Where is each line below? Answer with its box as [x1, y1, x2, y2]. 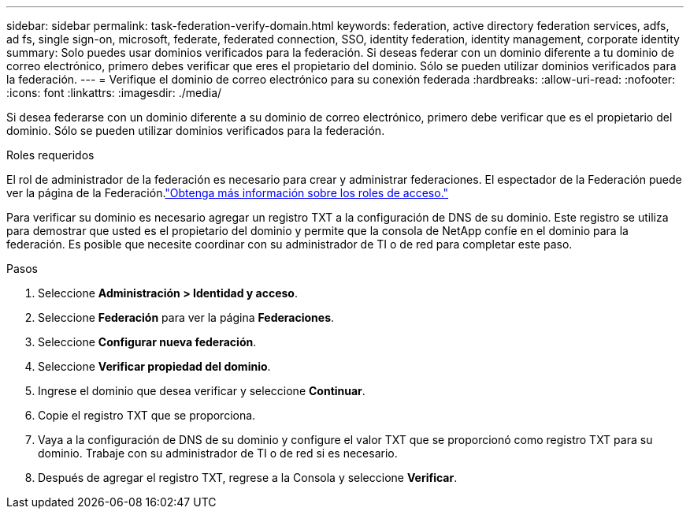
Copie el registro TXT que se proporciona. [38, 409, 256, 422]
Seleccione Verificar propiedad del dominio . [38, 360, 271, 373]
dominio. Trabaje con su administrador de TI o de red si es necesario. [38, 446, 398, 460]
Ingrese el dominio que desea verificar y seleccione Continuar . [38, 384, 365, 397]
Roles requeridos [6, 148, 95, 162]
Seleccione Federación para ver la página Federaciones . [38, 311, 335, 324]
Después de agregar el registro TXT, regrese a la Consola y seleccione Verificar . [38, 471, 458, 484]
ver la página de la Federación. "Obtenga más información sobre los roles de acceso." [6, 186, 449, 200]
